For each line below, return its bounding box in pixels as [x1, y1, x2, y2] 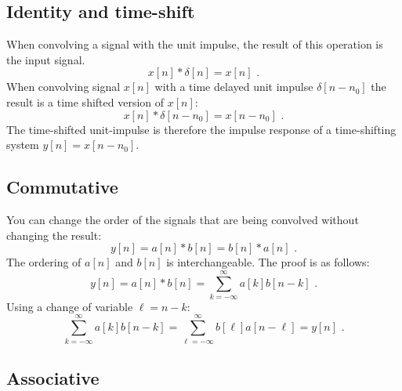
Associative [6, 365, 100, 389]
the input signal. [6, 51, 85, 67]
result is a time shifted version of [6, 93, 165, 110]
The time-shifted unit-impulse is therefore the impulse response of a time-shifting [6, 121, 397, 137]
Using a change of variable [6, 298, 133, 314]
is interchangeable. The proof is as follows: [166, 254, 370, 270]
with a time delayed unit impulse [154, 78, 313, 95]
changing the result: [6, 226, 102, 243]
